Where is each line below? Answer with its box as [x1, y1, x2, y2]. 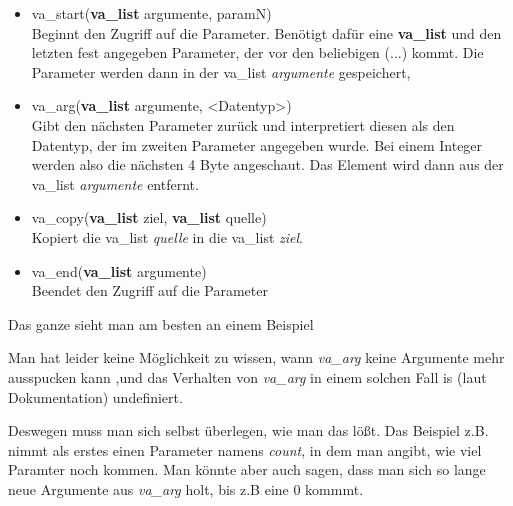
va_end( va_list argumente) [31, 260, 207, 281]
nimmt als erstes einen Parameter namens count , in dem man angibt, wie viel [8, 439, 482, 460]
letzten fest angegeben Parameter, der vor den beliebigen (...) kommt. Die [31, 42, 484, 63]
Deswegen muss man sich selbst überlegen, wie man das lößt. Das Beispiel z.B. [8, 420, 489, 441]
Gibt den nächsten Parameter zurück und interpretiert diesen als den [31, 114, 455, 135]
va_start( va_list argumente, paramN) [31, 3, 272, 23]
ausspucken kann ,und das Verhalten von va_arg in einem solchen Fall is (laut [8, 366, 487, 387]
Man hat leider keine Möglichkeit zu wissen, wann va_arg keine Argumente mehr [8, 347, 505, 368]
